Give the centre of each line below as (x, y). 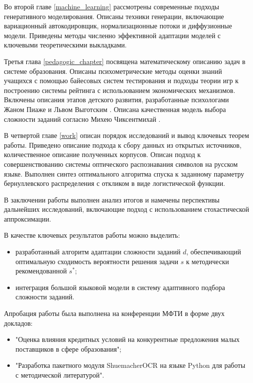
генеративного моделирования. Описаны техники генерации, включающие (114, 16)
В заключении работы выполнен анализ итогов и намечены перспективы (112, 199)
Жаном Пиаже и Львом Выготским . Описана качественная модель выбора (115, 109)
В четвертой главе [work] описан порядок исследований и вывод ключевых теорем (126, 135)
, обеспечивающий (214, 252)
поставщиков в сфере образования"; (68, 349)
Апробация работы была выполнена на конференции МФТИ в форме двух (114, 313)
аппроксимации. (28, 218)
